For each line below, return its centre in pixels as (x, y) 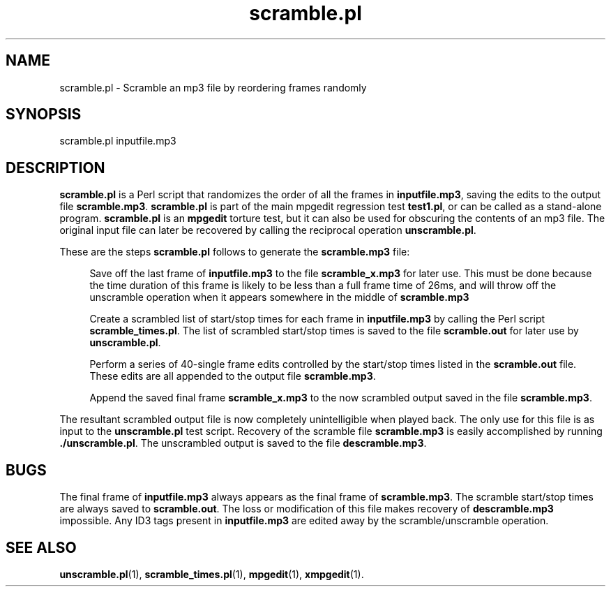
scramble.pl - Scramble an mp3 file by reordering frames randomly (213, 87)
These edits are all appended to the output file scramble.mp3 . (233, 376)
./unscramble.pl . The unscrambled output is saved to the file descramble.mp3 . (243, 443)
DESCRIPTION (55, 168)
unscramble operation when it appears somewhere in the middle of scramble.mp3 (279, 297)
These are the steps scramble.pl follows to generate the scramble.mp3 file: (235, 252)
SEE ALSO (41, 547)
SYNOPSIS (44, 114)
